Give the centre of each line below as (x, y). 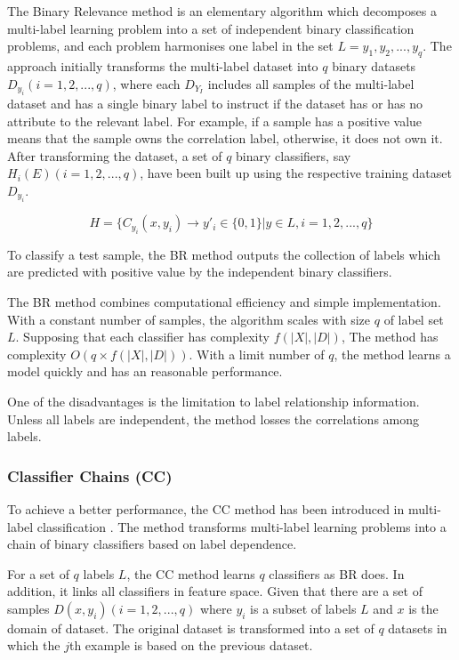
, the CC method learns (191, 573)
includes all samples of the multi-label (311, 83)
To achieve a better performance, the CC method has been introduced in (206, 508)
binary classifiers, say (294, 155)
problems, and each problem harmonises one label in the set (170, 46)
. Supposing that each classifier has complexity (142, 337)
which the (34, 645)
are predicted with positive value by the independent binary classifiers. (200, 272)
